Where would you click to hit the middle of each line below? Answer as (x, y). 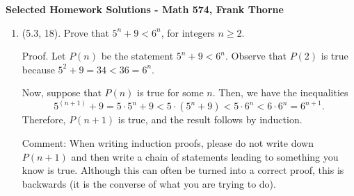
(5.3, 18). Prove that (65, 32)
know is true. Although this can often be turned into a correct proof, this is (183, 170)
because (38, 69)
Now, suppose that (62, 92)
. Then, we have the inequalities (280, 92)
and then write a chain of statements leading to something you (205, 156)
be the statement (137, 56)
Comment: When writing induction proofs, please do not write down (168, 143)
